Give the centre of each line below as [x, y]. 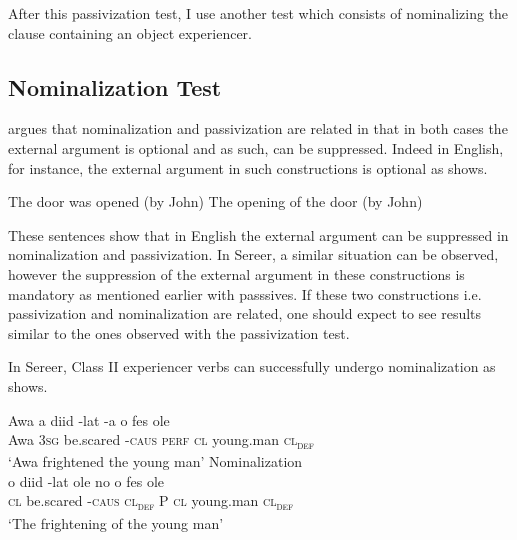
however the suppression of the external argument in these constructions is [236, 273]
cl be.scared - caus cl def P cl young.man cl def [151, 502]
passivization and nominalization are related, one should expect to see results [245, 313]
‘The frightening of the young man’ [116, 522]
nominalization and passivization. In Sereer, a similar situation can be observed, [253, 254]
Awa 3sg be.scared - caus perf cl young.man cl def [161, 440]
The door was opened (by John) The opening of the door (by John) [215, 201]
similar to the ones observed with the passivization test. [179, 332]
